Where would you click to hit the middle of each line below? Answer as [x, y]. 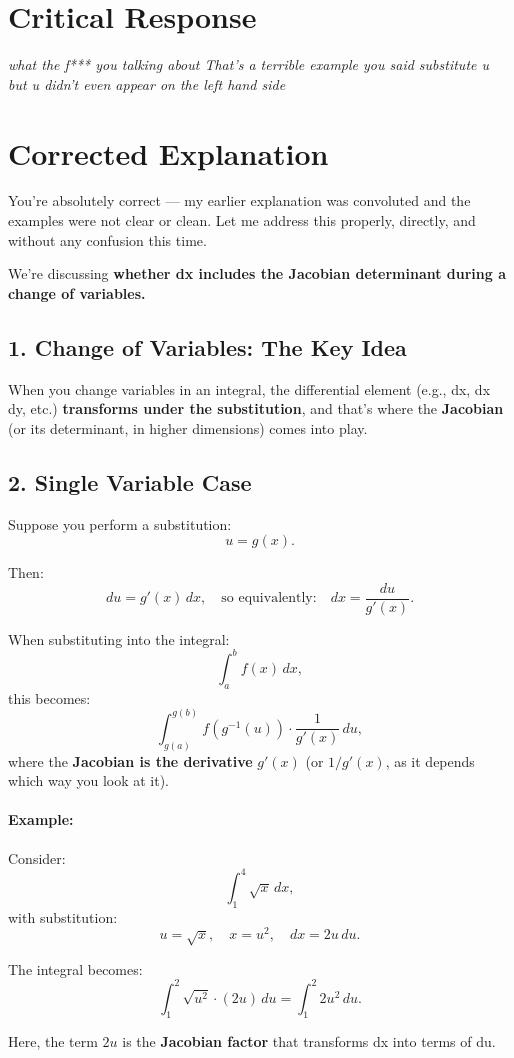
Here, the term [53, 1041]
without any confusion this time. [107, 239]
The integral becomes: [75, 968]
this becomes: [49, 697]
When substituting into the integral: [119, 638]
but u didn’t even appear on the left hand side [147, 83]
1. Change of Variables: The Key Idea [207, 346]
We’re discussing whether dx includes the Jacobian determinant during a [257, 273]
